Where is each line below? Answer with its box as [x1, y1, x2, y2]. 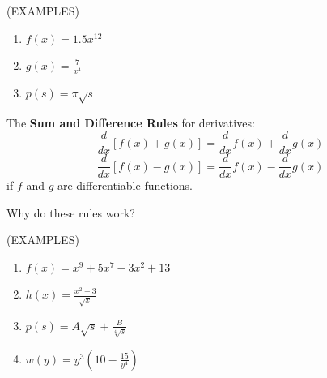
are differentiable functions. [57, 177, 193, 194]
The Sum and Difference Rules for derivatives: [6, 114, 255, 131]
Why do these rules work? [6, 204, 135, 221]
